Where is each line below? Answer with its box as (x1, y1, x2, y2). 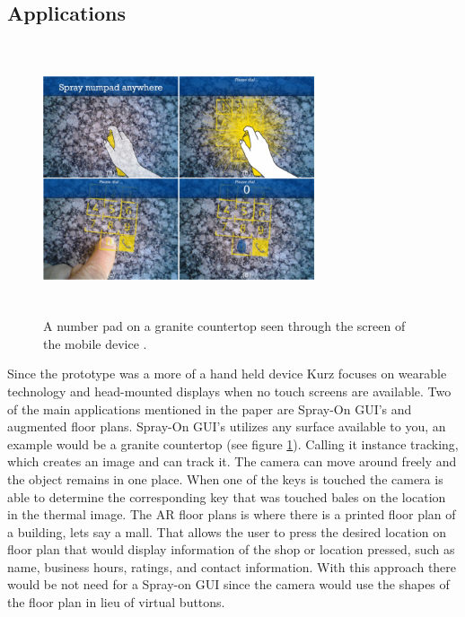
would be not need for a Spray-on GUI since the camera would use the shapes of (7, 575, 450, 594)
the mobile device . (43, 334, 147, 352)
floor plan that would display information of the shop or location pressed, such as (7, 540, 455, 559)
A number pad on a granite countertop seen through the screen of (43, 317, 406, 335)
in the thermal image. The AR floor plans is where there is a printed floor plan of (7, 505, 456, 524)
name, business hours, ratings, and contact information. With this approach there (7, 557, 457, 576)
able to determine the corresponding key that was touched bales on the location (7, 487, 446, 506)
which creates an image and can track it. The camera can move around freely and (7, 452, 457, 471)
